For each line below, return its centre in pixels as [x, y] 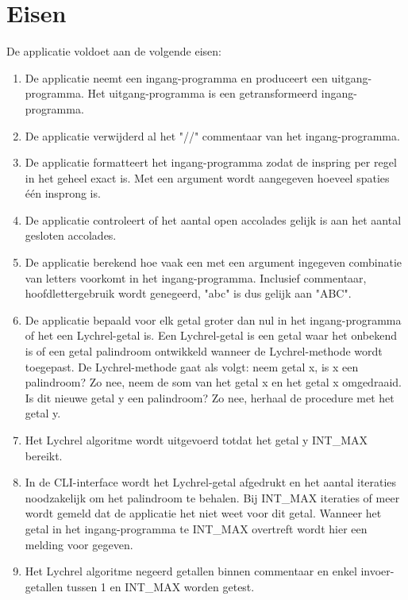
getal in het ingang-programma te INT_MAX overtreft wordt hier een [196, 528]
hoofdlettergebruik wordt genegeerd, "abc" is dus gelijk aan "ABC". [188, 293]
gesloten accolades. [71, 235]
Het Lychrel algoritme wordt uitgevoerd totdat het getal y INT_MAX [196, 440]
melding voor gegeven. [79, 544]
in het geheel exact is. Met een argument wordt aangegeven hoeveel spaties [207, 177]
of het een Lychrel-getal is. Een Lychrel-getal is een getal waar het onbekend [211, 335]
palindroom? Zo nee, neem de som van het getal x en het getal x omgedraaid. [213, 382]
